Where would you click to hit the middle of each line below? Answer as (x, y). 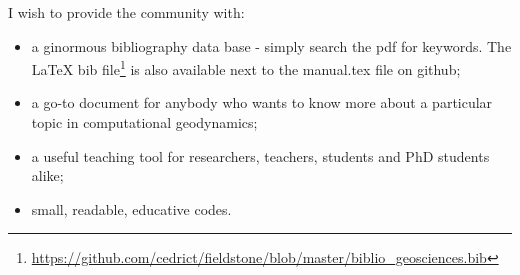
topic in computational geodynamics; (144, 122)
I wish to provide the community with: (126, 12)
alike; (47, 175)
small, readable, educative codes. (131, 208)
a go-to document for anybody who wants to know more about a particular (262, 102)
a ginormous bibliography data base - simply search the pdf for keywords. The (271, 45)
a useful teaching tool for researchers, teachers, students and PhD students (260, 155)
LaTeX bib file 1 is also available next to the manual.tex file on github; (246, 67)
